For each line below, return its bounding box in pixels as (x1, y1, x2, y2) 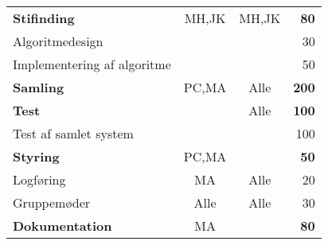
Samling (13, 78, 64, 96)
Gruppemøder (13, 193, 91, 212)
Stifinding (13, 9, 75, 27)
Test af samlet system (13, 124, 134, 142)
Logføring (13, 170, 66, 189)
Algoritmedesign (13, 32, 103, 50)
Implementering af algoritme (13, 55, 171, 73)
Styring (13, 147, 60, 165)
